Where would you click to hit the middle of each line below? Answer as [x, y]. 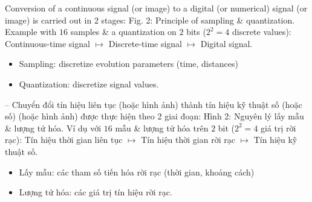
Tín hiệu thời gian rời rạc [188, 140]
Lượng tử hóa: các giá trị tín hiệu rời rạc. [96, 192]
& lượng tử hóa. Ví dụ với [53, 128]
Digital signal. [226, 43]
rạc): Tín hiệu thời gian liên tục [64, 140]
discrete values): [262, 32]
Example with [31, 32]
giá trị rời [278, 128]
